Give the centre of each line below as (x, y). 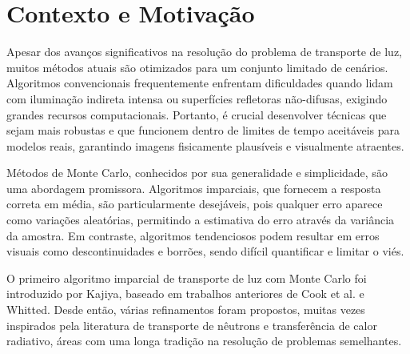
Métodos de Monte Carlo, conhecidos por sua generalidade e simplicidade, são (197, 173)
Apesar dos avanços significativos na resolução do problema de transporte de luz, (204, 52)
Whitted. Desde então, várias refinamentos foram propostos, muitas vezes (186, 310)
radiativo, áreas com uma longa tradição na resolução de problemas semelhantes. (204, 341)
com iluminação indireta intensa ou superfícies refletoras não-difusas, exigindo (197, 98)
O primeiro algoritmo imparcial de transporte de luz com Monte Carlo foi (187, 278)
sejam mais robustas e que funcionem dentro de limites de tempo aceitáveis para (203, 130)
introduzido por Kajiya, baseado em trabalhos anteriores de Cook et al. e (185, 294)
